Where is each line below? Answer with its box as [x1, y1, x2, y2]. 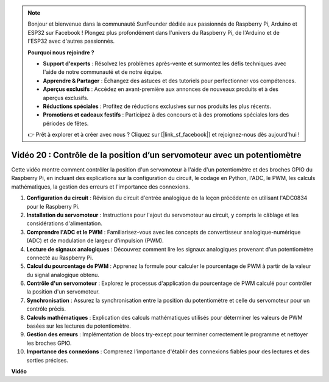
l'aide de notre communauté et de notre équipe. [43, 68, 163, 76]
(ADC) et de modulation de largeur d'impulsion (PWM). [26, 237, 164, 244]
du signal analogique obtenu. [26, 271, 100, 278]
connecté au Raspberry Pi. [26, 254, 94, 261]
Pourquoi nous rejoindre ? [27, 49, 94, 56]
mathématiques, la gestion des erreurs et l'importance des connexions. [11, 183, 190, 190]
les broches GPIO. [26, 339, 72, 347]
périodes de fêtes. [43, 120, 89, 127]
